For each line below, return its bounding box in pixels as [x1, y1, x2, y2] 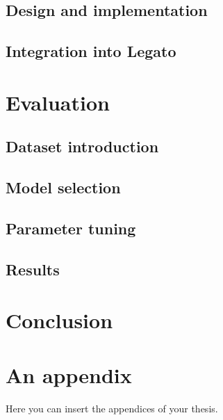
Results [6, 258, 60, 280]
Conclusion [6, 306, 113, 334]
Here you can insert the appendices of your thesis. [6, 401, 218, 415]
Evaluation [6, 88, 110, 116]
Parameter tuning [6, 217, 136, 239]
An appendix [6, 360, 132, 389]
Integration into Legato [6, 40, 176, 62]
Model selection [6, 177, 121, 198]
